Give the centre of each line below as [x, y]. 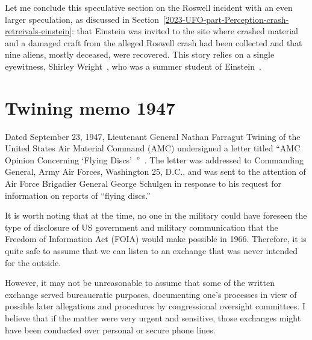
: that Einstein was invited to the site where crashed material [185, 31]
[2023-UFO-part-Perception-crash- [226, 19]
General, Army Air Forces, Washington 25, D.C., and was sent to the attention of [155, 172]
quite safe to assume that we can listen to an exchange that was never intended [151, 251]
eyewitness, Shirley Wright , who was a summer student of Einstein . [133, 66]
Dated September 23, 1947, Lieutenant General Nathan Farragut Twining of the [153, 136]
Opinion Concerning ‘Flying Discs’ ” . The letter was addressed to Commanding [154, 159]
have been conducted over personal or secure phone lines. [110, 329]
